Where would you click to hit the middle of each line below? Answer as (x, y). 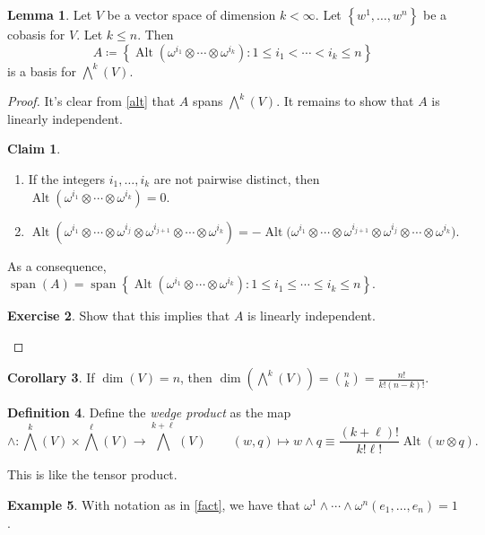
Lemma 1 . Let (50, 14)
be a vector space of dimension (191, 14)
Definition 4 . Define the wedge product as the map (149, 412)
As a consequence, (57, 265)
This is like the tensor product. (92, 474)
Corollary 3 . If (51, 377)
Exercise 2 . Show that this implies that (119, 316)
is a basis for (42, 70)
